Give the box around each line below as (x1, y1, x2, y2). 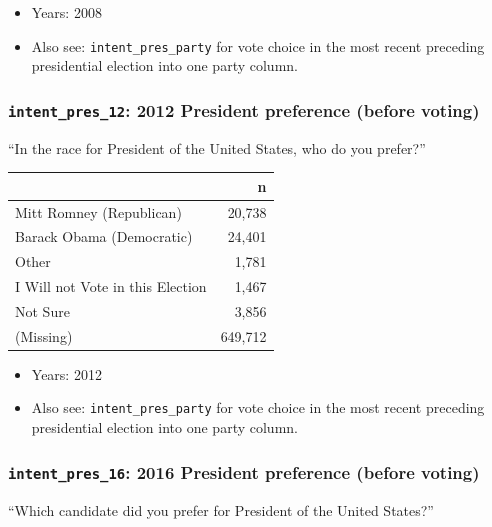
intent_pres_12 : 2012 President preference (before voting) (8, 97, 480, 122)
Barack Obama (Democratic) (15, 226, 193, 247)
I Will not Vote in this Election (15, 276, 207, 297)
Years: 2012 (31, 363, 102, 384)
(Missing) (15, 325, 73, 346)
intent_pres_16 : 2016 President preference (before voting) (8, 459, 480, 484)
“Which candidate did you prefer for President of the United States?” (8, 499, 434, 520)
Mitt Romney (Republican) (15, 201, 182, 222)
